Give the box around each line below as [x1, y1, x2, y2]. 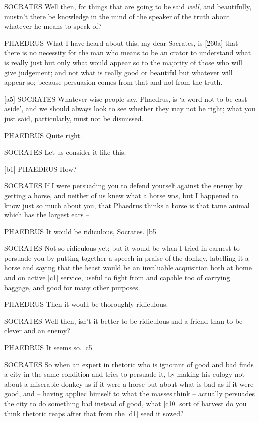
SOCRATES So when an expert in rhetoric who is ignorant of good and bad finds [4, 359, 254, 369]
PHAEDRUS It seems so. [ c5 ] [4, 342, 94, 353]
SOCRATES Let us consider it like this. [4, 147, 126, 157]
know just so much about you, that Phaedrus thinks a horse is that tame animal [4, 200, 250, 210]
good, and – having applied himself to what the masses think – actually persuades [4, 388, 255, 399]
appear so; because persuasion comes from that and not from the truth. [4, 77, 223, 87]
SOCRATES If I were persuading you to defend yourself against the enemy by [4, 180, 243, 191]
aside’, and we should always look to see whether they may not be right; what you [4, 103, 255, 114]
